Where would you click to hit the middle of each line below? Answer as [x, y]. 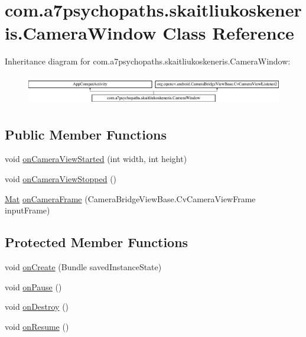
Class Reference [228, 33]
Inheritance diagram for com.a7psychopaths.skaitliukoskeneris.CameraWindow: [148, 61]
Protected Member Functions [97, 242]
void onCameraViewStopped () [61, 179]
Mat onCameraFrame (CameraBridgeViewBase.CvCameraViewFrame [130, 198]
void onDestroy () [37, 307]
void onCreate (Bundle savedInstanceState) [83, 267]
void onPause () [33, 286]
